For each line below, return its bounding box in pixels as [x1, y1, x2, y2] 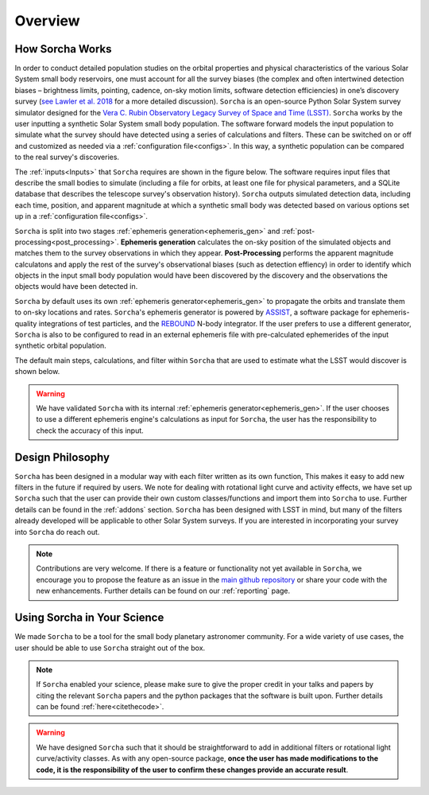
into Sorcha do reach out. [14, 527, 100, 536]
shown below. [14, 367, 60, 376]
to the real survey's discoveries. [14, 152, 119, 162]
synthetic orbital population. [14, 341, 106, 350]
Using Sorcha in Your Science [14, 611, 164, 625]
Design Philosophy [14, 450, 110, 464]
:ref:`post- [281, 226, 315, 236]
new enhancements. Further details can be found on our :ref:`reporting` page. [36, 586, 291, 596]
